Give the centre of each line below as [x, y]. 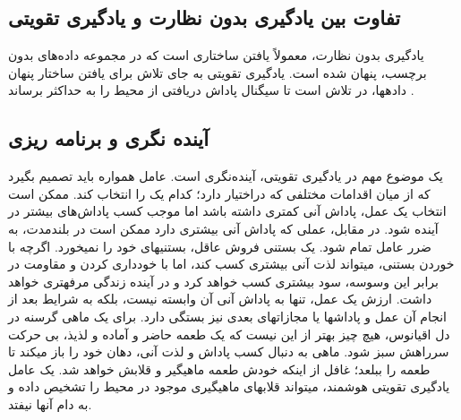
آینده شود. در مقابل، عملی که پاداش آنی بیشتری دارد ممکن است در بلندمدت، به [223, 228]
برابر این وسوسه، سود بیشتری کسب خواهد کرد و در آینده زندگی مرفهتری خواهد [223, 281]
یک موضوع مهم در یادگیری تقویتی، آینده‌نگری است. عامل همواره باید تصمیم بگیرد [226, 176]
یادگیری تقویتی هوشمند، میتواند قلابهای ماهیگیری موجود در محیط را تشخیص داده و [229, 386]
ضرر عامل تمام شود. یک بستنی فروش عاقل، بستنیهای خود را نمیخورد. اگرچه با [220, 246]
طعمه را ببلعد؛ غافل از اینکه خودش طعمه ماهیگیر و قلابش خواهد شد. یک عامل [219, 369]
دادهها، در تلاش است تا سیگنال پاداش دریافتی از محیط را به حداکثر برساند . [211, 90]
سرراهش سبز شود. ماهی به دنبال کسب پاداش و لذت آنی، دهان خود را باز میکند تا [229, 351]
